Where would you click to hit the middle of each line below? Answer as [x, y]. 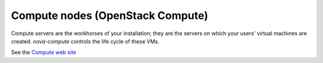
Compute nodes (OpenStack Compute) [110, 15]
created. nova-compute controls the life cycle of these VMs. [85, 41]
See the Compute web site [44, 52]
